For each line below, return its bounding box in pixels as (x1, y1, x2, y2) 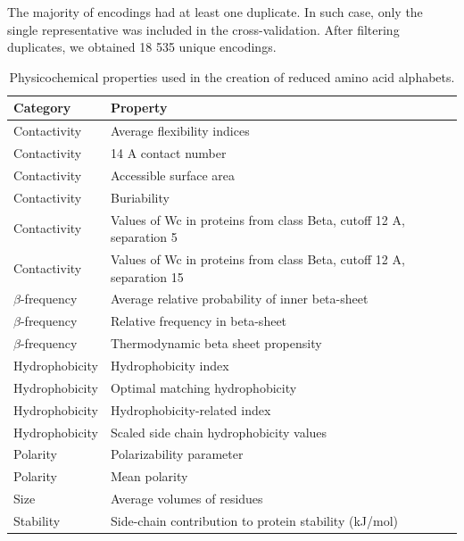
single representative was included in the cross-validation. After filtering (7, 20, 400, 38)
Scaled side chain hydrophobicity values (110, 422, 327, 441)
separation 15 (110, 267, 184, 286)
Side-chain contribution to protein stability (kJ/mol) (110, 511, 398, 529)
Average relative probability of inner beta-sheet (110, 289, 369, 308)
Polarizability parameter (110, 445, 244, 463)
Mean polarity (110, 467, 188, 486)
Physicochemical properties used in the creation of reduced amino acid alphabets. (9, 67, 455, 86)
